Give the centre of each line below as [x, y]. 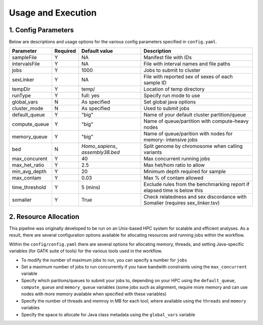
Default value [97, 51]
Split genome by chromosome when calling [193, 146]
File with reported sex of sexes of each [188, 77]
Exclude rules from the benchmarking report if [197, 184]
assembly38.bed [101, 152]
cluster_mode [28, 108]
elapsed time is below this [173, 190]
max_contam [27, 178]
